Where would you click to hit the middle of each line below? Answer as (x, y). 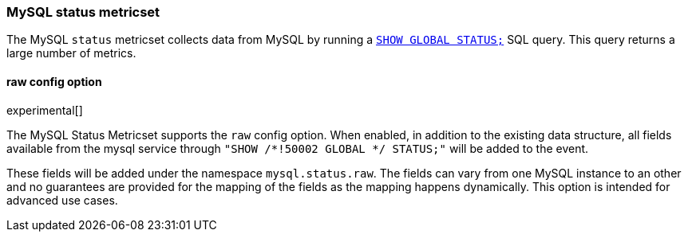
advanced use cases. (62, 200)
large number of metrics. (71, 53)
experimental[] (45, 110)
